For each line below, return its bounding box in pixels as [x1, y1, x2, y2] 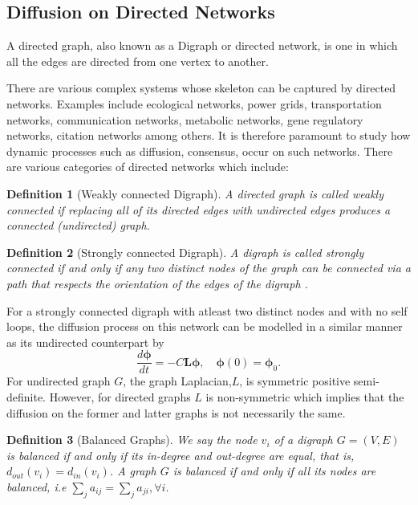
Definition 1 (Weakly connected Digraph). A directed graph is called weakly [6, 185, 384, 202]
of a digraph [274, 431, 333, 448]
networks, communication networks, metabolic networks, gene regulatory [6, 111, 363, 128]
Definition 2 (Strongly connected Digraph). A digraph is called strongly [6, 243, 364, 260]
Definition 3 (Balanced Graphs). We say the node [6, 431, 258, 448]
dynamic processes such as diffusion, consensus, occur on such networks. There [6, 142, 393, 159]
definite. [6, 388, 47, 405]
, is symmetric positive [239, 373, 351, 389]
